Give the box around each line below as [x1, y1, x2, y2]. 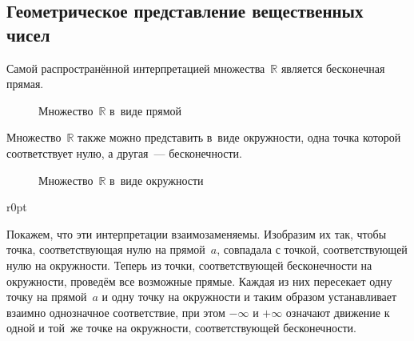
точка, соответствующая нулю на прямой [6, 241, 205, 258]
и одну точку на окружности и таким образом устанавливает [102, 288, 397, 305]
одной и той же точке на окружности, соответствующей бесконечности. [6, 319, 356, 336]
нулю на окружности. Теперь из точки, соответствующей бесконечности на [6, 256, 372, 273]
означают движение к [285, 303, 390, 320]
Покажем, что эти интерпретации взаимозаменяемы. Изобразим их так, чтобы [6, 225, 387, 242]
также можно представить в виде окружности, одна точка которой [78, 129, 401, 146]
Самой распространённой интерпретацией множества [6, 59, 265, 76]
